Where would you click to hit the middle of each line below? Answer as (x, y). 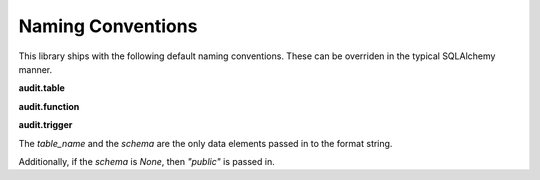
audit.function (49, 106)
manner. (35, 69)
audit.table (41, 88)
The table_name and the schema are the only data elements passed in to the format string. (205, 143)
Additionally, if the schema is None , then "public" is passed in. (146, 161)
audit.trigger (45, 125)
